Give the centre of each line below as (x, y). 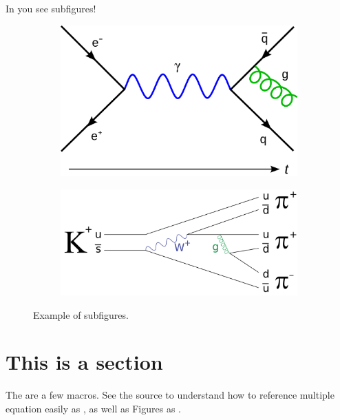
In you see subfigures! (51, 8)
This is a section (84, 362)
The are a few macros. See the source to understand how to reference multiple (170, 395)
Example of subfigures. (81, 314)
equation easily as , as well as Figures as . (93, 408)
